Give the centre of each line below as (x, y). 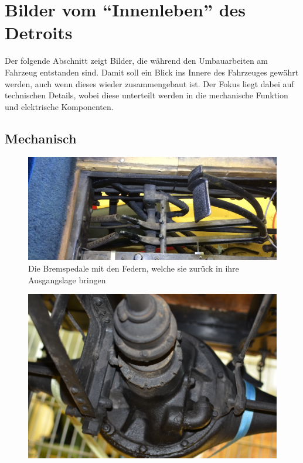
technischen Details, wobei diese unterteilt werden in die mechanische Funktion (147, 95)
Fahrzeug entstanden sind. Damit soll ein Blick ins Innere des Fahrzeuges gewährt (152, 72)
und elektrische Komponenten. (59, 106)
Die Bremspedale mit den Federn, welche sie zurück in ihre (134, 268)
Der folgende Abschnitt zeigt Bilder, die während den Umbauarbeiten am (137, 61)
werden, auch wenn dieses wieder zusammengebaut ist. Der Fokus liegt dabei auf (149, 83)
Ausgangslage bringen (67, 279)
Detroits (39, 32)
